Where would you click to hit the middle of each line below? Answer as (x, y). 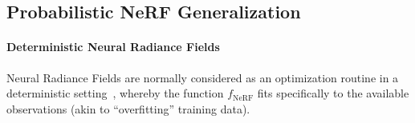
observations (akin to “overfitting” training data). (128, 108)
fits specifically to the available (333, 93)
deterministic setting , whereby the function (115, 93)
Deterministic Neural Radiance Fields (113, 47)
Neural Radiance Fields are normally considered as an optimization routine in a (203, 77)
